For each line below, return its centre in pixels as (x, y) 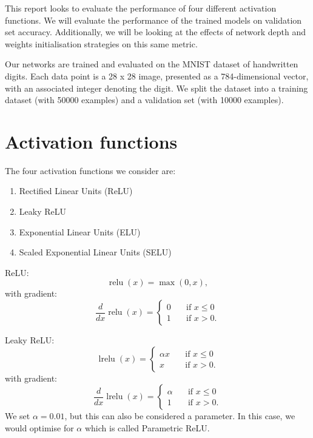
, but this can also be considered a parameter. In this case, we (180, 416)
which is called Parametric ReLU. (147, 427)
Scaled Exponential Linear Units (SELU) (95, 252)
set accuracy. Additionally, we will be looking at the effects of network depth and (156, 32)
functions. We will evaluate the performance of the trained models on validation (153, 20)
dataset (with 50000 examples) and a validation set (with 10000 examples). (144, 100)
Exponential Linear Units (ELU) (80, 231)
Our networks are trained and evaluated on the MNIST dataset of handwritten (152, 64)
